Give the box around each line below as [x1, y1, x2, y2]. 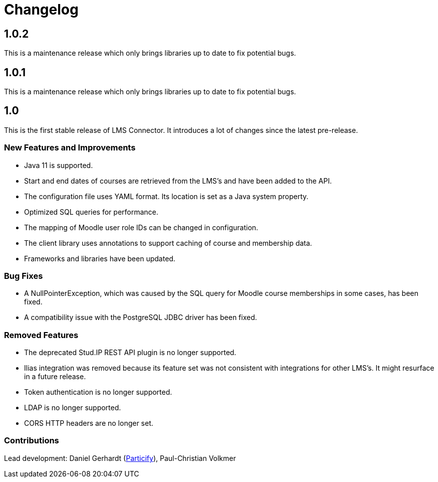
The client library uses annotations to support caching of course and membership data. [24, 238, 312, 247]
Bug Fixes [4, 270, 43, 281]
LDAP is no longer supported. [24, 403, 121, 412]
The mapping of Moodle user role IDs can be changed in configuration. [24, 223, 259, 232]
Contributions [4, 435, 59, 446]
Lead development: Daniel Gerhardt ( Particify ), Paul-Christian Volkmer [4, 453, 236, 462]
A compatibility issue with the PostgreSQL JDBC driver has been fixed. [24, 313, 257, 322]
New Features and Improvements [4, 142, 136, 153]
